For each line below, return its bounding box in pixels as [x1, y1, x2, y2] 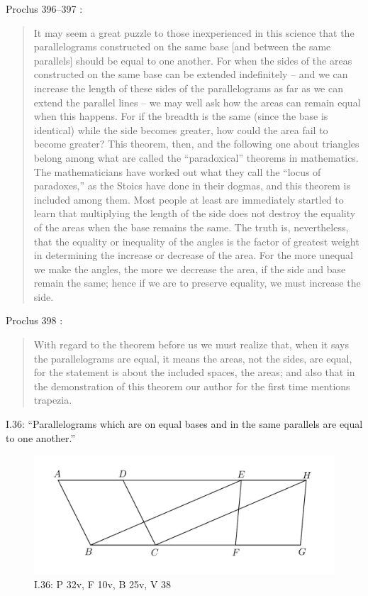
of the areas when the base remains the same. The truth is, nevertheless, [33, 219, 349, 234]
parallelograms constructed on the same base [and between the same [33, 39, 331, 54]
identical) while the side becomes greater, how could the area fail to [33, 122, 328, 137]
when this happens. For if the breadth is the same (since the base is [33, 109, 328, 123]
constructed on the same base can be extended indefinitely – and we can [33, 67, 348, 82]
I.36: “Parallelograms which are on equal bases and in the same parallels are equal [6, 416, 363, 431]
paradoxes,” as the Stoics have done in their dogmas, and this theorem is [33, 178, 351, 193]
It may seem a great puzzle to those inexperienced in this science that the [33, 25, 355, 40]
